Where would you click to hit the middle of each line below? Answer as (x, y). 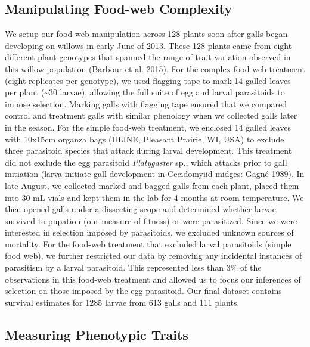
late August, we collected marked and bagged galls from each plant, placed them (152, 185)
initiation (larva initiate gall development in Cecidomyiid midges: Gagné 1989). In (155, 174)
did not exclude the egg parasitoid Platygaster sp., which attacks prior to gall (146, 162)
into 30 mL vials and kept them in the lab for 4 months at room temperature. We (154, 197)
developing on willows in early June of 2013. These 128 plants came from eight (148, 45)
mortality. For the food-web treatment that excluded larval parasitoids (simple (148, 244)
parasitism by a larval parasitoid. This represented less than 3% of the (133, 267)
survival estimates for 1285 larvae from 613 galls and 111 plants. (122, 302)
